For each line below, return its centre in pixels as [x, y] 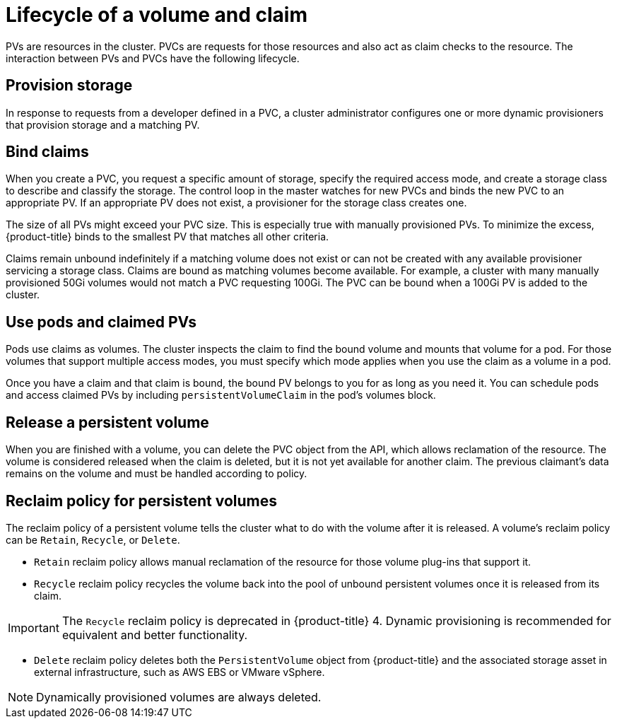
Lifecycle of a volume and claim [157, 15]
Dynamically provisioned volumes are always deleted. [179, 697]
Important [34, 627]
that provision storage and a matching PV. [103, 124]
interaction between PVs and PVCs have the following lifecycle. [153, 58]
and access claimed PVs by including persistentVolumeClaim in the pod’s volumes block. [221, 395]
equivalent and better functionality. [155, 635]
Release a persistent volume [107, 422]
